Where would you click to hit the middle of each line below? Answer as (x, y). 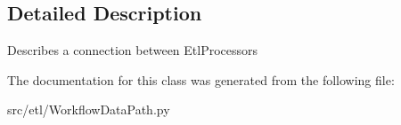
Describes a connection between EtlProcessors (133, 50)
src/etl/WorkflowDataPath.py (89, 109)
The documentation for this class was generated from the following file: (201, 79)
